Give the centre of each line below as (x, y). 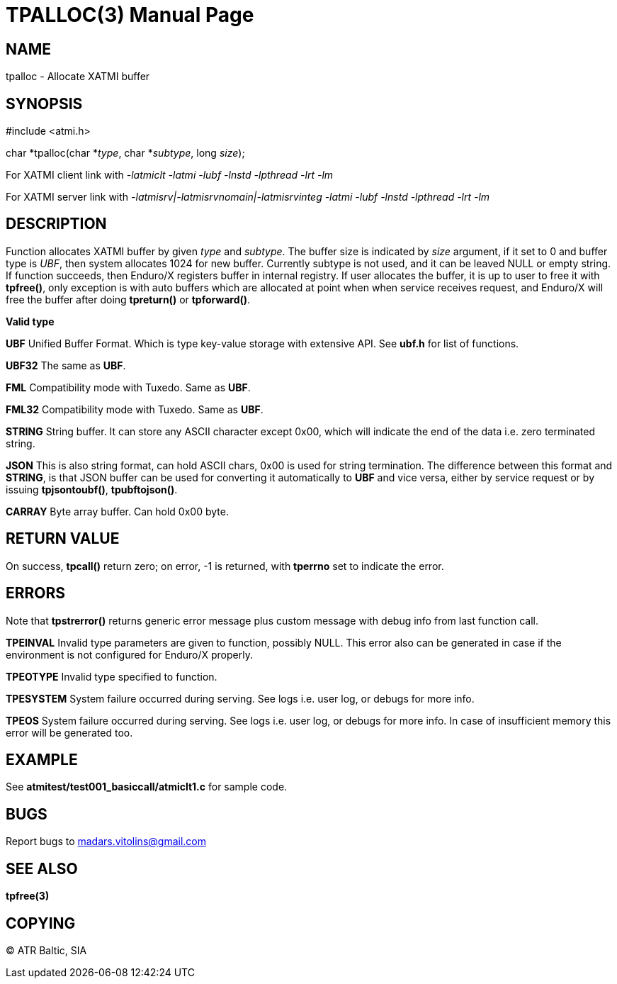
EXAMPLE (42, 759)
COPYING (41, 923)
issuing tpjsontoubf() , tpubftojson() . (92, 489)
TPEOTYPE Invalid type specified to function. (112, 676)
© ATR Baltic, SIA (46, 950)
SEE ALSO (42, 868)
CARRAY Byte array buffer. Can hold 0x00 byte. (117, 511)
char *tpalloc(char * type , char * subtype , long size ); (125, 153)
